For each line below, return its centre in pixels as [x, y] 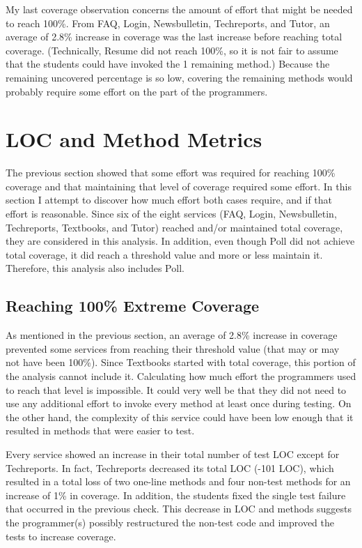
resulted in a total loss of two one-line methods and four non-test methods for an [178, 481]
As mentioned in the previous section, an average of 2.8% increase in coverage [172, 335]
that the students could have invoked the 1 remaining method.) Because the [168, 64]
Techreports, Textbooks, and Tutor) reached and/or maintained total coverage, [174, 227]
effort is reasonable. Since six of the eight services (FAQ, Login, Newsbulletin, [171, 214]
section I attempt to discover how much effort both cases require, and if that [169, 200]
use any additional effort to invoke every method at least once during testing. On [179, 403]
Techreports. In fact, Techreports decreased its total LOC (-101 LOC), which [170, 467]
